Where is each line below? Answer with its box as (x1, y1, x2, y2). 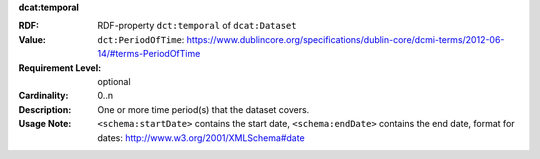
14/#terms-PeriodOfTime (97, 48, 201, 60)
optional (97, 75, 131, 87)
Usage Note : (18, 118, 72, 130)
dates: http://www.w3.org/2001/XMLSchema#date (97, 131, 305, 144)
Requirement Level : (18, 61, 102, 74)
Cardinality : (18, 90, 69, 102)
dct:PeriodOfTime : (97, 33, 185, 45)
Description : (18, 103, 72, 115)
